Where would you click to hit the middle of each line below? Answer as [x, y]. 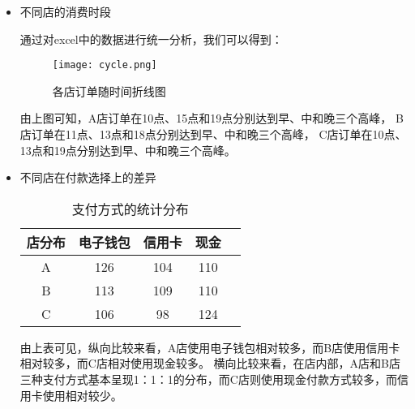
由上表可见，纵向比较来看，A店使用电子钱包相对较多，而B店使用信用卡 [210, 347]
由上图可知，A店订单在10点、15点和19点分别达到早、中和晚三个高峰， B [212, 118]
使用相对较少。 [82, 395]
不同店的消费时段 [65, 11]
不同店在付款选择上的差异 [88, 177]
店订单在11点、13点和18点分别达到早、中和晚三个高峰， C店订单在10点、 [213, 134]
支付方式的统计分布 [130, 209]
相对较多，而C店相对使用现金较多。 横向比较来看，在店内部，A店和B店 [210, 363]
